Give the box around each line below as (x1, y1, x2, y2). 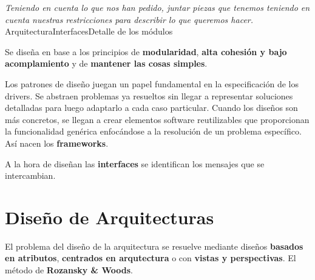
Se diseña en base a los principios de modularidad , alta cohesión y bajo (5, 45, 287, 58)
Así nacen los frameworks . (5, 136, 109, 149)
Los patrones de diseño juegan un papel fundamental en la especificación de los (5, 77, 299, 90)
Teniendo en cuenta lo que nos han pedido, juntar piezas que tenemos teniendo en (5, 1, 310, 13)
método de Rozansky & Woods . (5, 264, 133, 276)
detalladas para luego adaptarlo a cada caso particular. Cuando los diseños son (5, 101, 298, 114)
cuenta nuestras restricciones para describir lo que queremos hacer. (5, 13, 254, 25)
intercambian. (5, 169, 56, 182)
